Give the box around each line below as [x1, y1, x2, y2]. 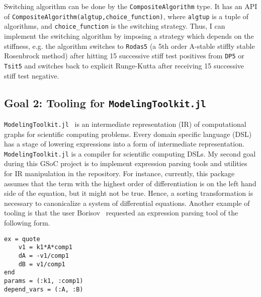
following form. [4, 217, 50, 228]
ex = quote [4, 235, 40, 243]
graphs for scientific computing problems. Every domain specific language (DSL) [4, 128, 252, 139]
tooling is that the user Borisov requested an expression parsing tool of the [4, 207, 238, 218]
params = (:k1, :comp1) [4, 277, 83, 284]
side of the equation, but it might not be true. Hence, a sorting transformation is [4, 188, 253, 198]
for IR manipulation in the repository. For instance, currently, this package [4, 168, 235, 178]
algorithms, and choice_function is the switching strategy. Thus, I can [4, 21, 225, 31]
